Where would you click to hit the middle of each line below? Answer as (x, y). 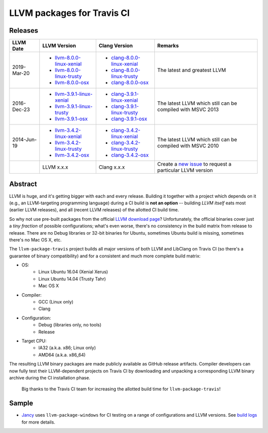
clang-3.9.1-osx (129, 119)
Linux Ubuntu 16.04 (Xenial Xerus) (73, 272)
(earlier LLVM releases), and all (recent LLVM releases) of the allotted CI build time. (94, 210)
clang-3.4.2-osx (130, 155)
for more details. (38, 422)
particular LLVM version (185, 170)
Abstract (23, 184)
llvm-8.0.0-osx (72, 83)
